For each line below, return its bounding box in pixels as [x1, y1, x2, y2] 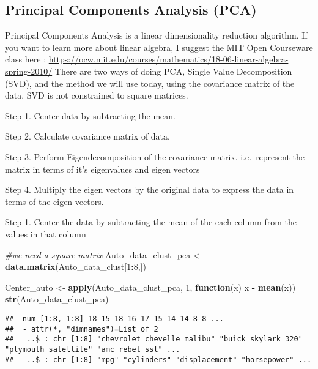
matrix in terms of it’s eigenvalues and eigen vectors [5, 162, 200, 175]
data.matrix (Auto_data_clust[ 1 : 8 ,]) [5, 260, 146, 273]
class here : [5, 53, 46, 65]
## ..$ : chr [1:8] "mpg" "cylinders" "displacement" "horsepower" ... [5, 355, 312, 364]
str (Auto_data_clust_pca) [5, 293, 109, 305]
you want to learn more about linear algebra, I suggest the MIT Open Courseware [5, 40, 313, 53]
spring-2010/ [5, 64, 53, 77]
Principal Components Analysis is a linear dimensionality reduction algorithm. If [5, 29, 308, 42]
